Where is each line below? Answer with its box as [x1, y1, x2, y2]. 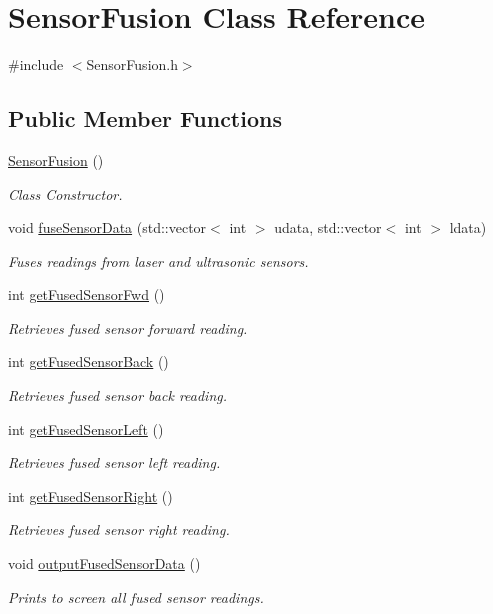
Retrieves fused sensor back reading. [8, 385, 228, 406]
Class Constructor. [8, 183, 123, 204]
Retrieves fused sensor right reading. [8, 519, 230, 540]
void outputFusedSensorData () [8, 553, 201, 574]
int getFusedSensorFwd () [8, 284, 165, 305]
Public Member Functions [8, 103, 282, 134]
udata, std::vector [274, 217, 382, 238]
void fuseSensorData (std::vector [8, 217, 207, 238]
